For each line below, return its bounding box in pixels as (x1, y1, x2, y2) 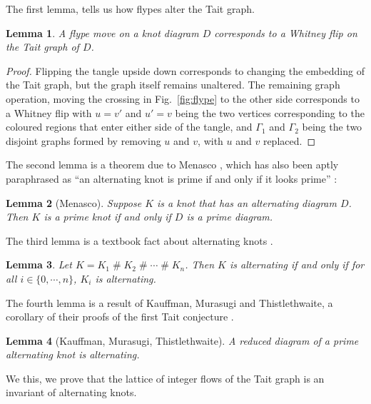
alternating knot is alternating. (6, 347, 140, 362)
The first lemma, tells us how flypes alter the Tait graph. (6, 1, 255, 16)
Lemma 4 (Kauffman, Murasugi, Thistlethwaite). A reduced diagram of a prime (6, 333, 359, 348)
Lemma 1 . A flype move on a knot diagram (6, 25, 199, 40)
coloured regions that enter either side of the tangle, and (6, 119, 253, 134)
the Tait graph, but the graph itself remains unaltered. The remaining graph (6, 77, 340, 92)
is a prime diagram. (186, 209, 273, 224)
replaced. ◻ (263, 133, 316, 148)
